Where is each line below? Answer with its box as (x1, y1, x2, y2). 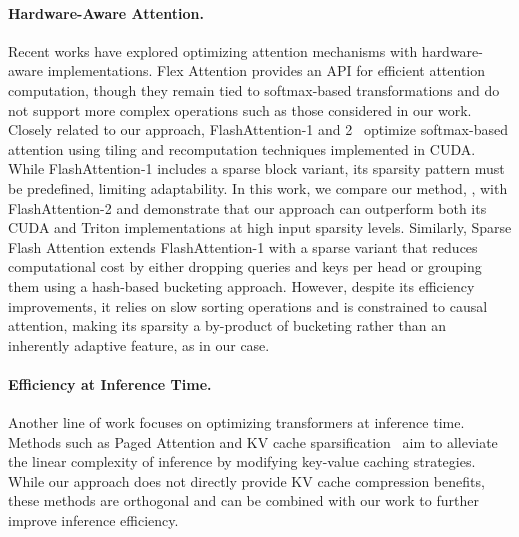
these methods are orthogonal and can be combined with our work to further (8, 490, 479, 511)
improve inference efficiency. (8, 510, 179, 531)
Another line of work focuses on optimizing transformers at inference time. (8, 412, 465, 433)
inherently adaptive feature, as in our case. (8, 334, 270, 355)
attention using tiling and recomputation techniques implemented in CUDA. (8, 138, 476, 159)
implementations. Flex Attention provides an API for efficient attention (47, 60, 486, 81)
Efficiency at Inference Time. (8, 373, 212, 394)
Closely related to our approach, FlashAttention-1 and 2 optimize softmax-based (8, 119, 508, 140)
